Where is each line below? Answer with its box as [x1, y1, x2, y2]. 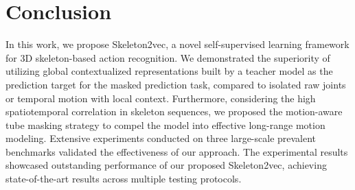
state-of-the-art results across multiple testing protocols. [5, 171, 242, 186]
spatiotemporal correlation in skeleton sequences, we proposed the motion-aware [5, 104, 343, 119]
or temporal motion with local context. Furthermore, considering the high [5, 91, 316, 105]
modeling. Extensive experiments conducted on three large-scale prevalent [5, 131, 317, 145]
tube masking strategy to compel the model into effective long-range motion [5, 117, 325, 132]
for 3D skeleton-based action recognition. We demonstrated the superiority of [5, 50, 330, 64]
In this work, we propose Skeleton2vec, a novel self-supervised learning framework [5, 37, 350, 51]
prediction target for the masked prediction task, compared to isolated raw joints [5, 77, 346, 91]
